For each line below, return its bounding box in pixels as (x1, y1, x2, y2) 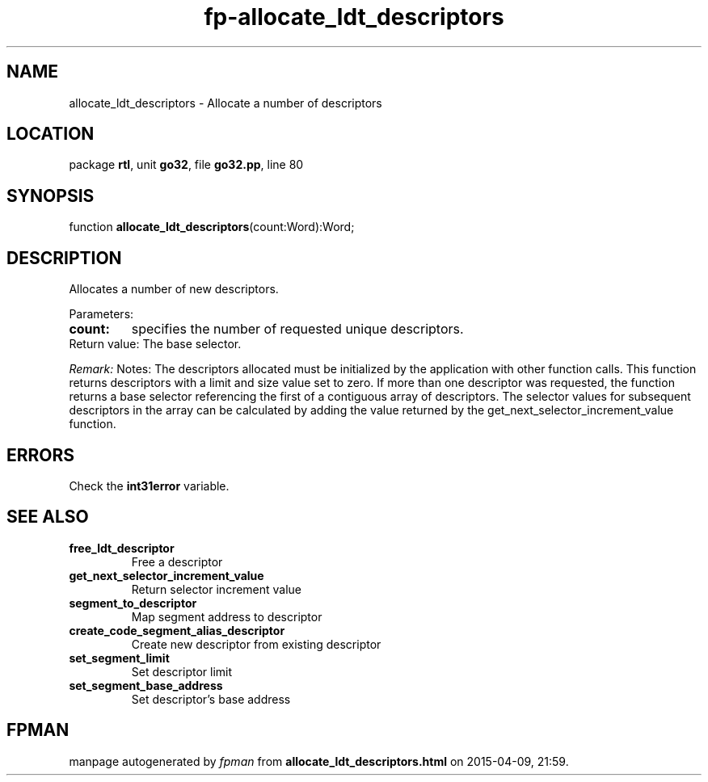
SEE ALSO (6, 507, 89, 528)
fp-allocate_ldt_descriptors (204, 3, 504, 31)
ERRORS (6, 444, 75, 465)
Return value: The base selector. (69, 337, 242, 351)
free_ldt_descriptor (69, 540, 175, 555)
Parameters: (69, 307, 134, 322)
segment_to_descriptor (69, 595, 197, 610)
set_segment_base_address (69, 678, 223, 692)
